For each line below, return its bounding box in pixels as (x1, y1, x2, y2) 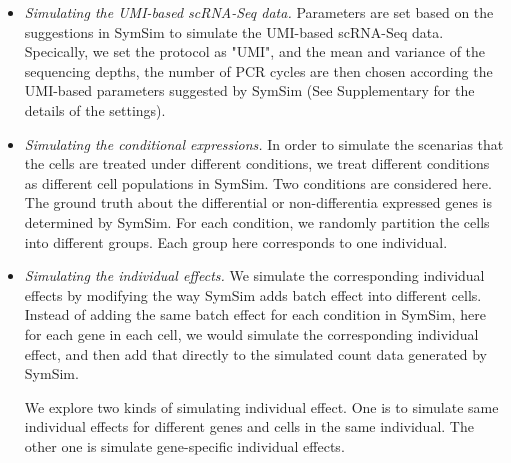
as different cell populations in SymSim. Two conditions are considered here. (24, 172, 492, 193)
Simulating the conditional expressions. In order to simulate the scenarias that (24, 133, 504, 154)
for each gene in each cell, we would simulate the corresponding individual (24, 323, 479, 344)
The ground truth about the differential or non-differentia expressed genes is (24, 192, 493, 213)
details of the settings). (24, 99, 166, 120)
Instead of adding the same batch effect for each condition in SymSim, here (24, 304, 486, 325)
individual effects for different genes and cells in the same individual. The (24, 416, 474, 437)
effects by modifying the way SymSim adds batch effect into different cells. (24, 284, 482, 305)
